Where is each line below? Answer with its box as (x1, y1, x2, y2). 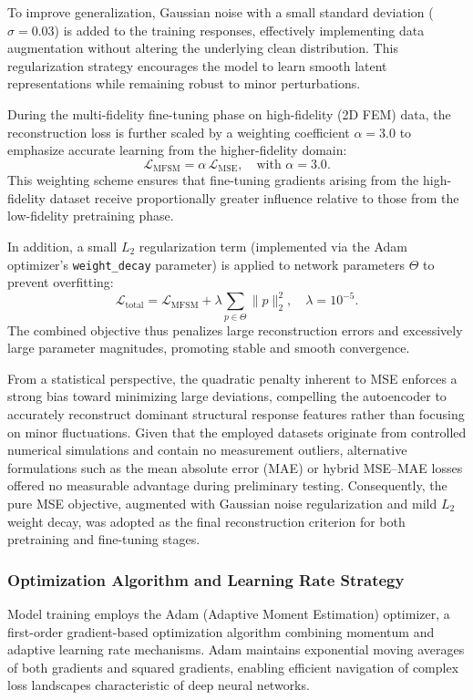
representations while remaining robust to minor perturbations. (7, 74, 361, 93)
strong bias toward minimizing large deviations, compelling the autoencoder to (7, 386, 447, 406)
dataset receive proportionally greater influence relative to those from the (49, 188, 459, 207)
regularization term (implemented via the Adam (139, 236, 407, 255)
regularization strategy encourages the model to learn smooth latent (7, 56, 387, 75)
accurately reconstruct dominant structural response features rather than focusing (7, 405, 465, 424)
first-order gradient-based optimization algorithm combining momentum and (7, 622, 435, 641)
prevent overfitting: (7, 273, 114, 292)
